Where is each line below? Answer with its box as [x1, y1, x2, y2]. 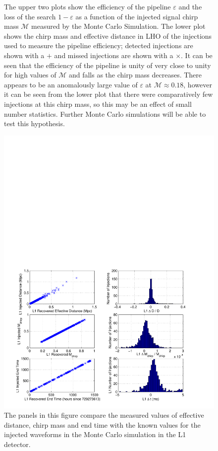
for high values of [4, 70, 56, 80]
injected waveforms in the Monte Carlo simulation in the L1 [4, 429, 186, 440]
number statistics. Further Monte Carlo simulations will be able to [4, 108, 206, 119]
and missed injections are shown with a [54, 50, 173, 60]
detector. [4, 439, 31, 449]
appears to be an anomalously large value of [4, 79, 138, 89]
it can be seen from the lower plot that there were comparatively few [4, 89, 213, 99]
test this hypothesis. [4, 118, 65, 129]
